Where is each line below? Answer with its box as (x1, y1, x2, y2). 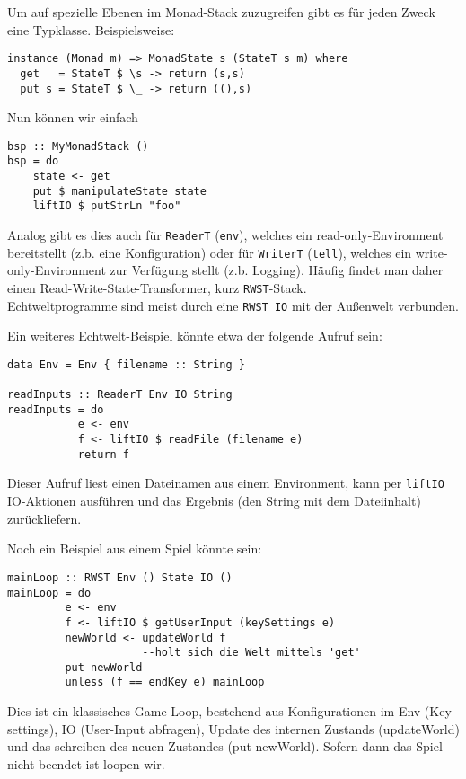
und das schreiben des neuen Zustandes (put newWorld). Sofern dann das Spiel (7, 737, 443, 756)
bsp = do (7, 155, 59, 168)
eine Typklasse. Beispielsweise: (7, 20, 175, 39)
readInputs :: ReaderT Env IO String (7, 388, 233, 402)
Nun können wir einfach (7, 108, 138, 127)
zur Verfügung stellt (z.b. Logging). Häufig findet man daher (110, 261, 444, 279)
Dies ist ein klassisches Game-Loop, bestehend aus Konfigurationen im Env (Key (7, 702, 452, 721)
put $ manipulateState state (32, 184, 207, 198)
